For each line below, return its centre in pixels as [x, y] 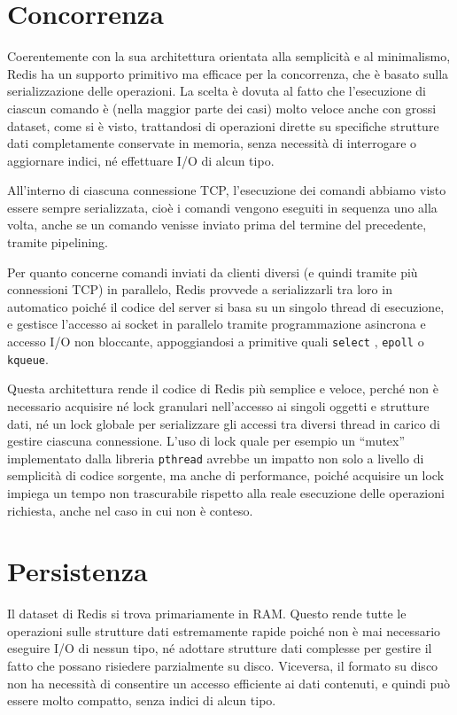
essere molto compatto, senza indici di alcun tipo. [142, 700]
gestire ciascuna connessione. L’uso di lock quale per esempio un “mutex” [206, 441]
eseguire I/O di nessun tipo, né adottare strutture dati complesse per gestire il [220, 648]
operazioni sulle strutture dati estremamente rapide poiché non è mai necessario [224, 630]
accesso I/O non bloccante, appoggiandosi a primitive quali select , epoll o [216, 342]
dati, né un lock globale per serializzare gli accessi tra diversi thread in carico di [224, 423]
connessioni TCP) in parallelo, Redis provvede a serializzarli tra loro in [200, 289]
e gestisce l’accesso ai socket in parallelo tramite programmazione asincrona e [217, 324]
